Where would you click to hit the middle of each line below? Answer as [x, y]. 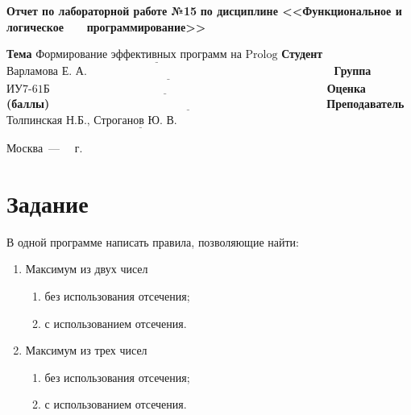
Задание [48, 203]
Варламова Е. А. [47, 72]
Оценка [346, 87]
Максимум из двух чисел [87, 269]
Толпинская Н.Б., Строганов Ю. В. [92, 120]
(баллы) [28, 104]
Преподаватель [365, 104]
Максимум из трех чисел [86, 350]
